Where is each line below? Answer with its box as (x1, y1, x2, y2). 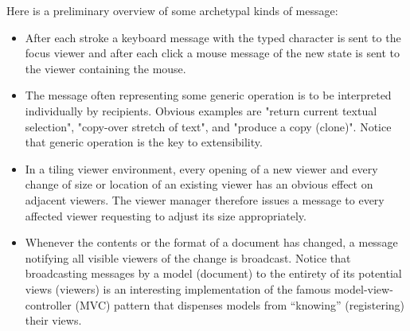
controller (25, 296, 72, 313)
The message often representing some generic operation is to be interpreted (25, 87, 392, 103)
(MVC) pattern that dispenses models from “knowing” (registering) (75, 296, 405, 313)
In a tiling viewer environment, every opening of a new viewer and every (25, 160, 378, 177)
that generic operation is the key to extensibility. (25, 134, 263, 150)
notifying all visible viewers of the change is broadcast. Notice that (25, 249, 351, 266)
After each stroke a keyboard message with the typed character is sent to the (25, 29, 401, 45)
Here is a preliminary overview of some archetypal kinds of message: (6, 2, 338, 18)
